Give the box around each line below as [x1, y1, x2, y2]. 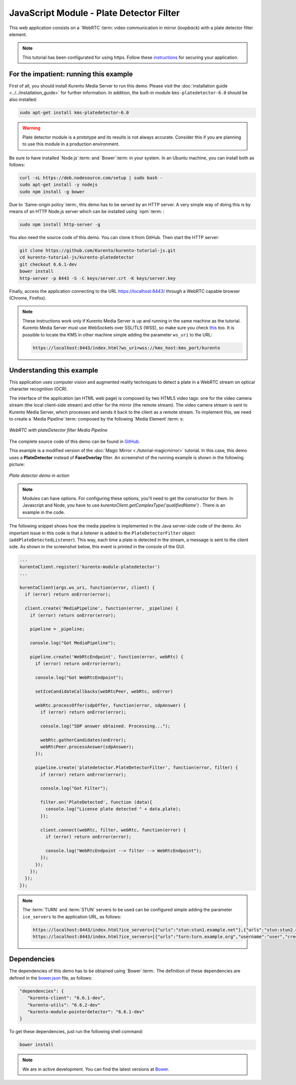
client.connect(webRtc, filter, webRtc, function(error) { [40, 827, 186, 833]
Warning [22, 125, 40, 131]
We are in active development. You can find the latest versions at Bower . [22, 1066, 170, 1072]
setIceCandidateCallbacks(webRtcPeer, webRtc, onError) [35, 688, 173, 694]
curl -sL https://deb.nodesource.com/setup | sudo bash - [19, 175, 163, 181]
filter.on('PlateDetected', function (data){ [40, 800, 152, 805]
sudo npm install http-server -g [19, 222, 101, 228]
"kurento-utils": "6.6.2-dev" [27, 1002, 101, 1008]
